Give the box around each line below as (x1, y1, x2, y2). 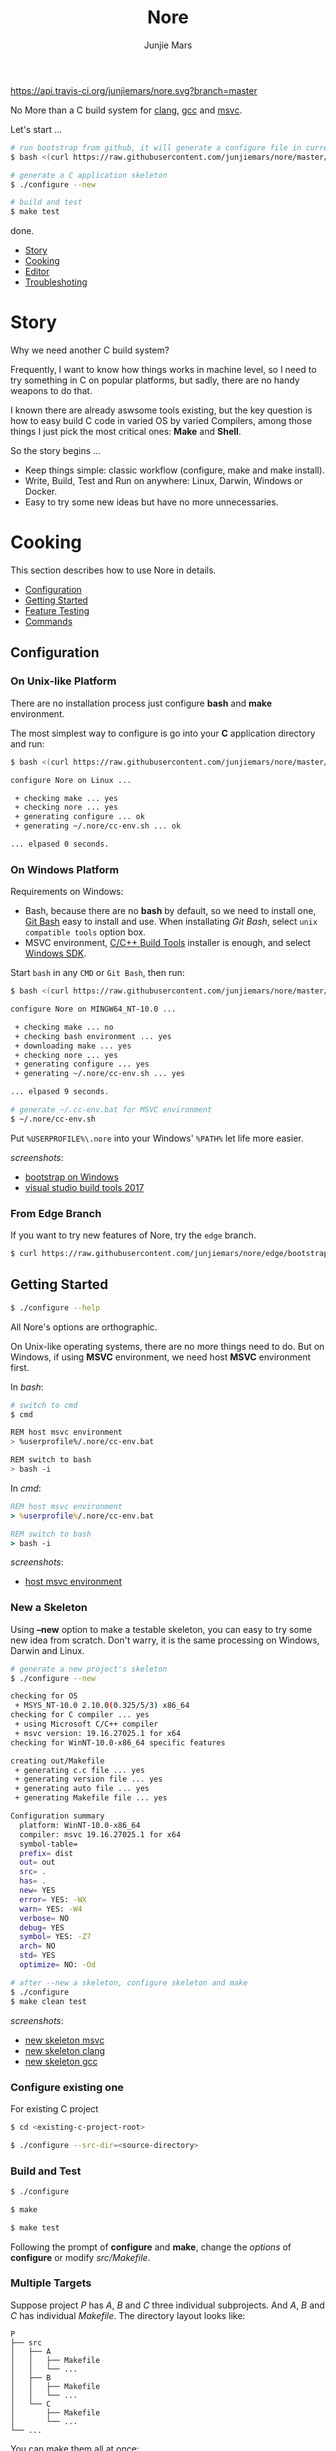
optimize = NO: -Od (19, 1960, 97, 1970)
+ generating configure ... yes (14, 1059, 150, 1070)
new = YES (19, 1886, 56, 1896)
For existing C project (10, 2102, 99, 2115)
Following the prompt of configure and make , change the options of (10, 2241, 292, 2253)
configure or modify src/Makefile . (10, 2251, 151, 2263)
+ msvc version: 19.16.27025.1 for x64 (14, 1728, 182, 1738)
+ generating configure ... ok (14, 812, 145, 822)
